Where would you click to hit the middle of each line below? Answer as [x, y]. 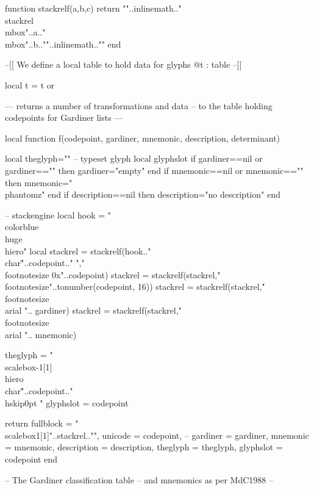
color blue [22, 227]
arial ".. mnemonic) [41, 334]
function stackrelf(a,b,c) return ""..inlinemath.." [93, 8]
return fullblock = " [42, 423]
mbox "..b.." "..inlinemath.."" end [63, 44]
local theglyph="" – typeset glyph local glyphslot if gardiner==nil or [134, 158]
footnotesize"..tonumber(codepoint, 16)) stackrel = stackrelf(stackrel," [135, 286]
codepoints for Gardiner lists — [64, 117]
